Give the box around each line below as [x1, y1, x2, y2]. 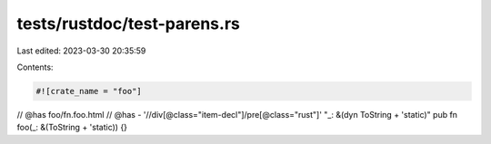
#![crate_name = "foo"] [35, 86, 143, 96]
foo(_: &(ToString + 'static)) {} [16, 122, 127, 133]
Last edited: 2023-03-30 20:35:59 [16, 45, 146, 56]
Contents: [16, 62, 54, 72]
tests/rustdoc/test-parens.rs [16, 14, 240, 34]
